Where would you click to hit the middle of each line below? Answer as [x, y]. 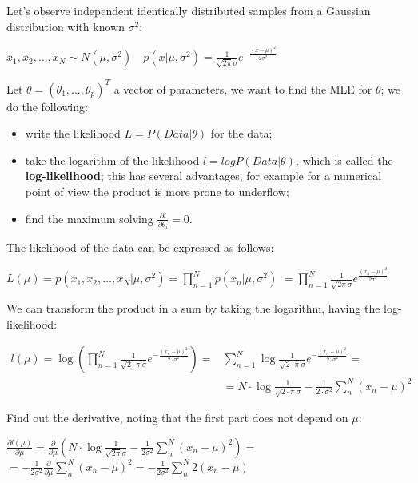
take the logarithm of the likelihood [112, 160]
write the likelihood [73, 133]
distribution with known [66, 26]
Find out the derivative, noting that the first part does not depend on [177, 418]
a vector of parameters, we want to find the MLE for [243, 88]
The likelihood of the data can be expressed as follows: [140, 247]
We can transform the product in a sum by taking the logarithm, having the [193, 307]
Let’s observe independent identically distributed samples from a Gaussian [189, 10]
